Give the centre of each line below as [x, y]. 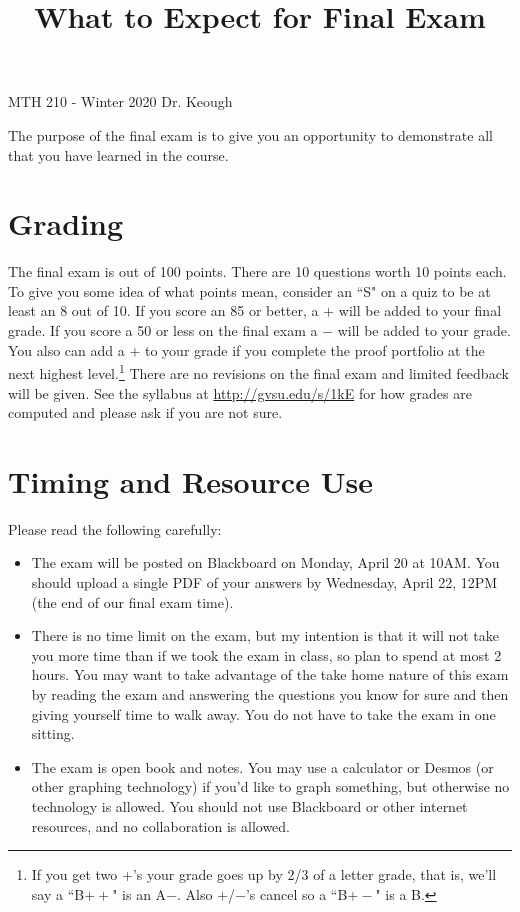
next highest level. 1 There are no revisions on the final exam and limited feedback [258, 371]
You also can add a [66, 349]
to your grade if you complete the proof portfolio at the [314, 349]
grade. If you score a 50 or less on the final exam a [163, 330]
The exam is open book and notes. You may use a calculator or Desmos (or [262, 766]
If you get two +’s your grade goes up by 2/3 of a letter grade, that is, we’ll [264, 874]
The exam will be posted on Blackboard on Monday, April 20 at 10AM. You [265, 562]
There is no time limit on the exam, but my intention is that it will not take [265, 635]
